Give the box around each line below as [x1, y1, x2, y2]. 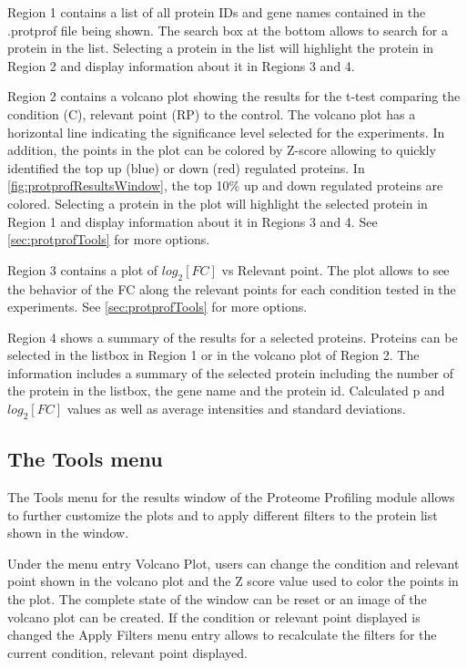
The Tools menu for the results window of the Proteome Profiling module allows [7, 488, 455, 507]
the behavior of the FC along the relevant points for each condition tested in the [7, 279, 456, 298]
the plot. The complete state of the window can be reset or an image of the [7, 590, 427, 609]
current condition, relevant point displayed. [7, 642, 248, 662]
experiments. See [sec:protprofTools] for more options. [7, 297, 308, 316]
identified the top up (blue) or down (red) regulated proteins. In [7, 158, 365, 177]
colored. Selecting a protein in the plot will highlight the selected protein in [7, 193, 428, 212]
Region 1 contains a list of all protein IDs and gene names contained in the [7, 3, 426, 21]
